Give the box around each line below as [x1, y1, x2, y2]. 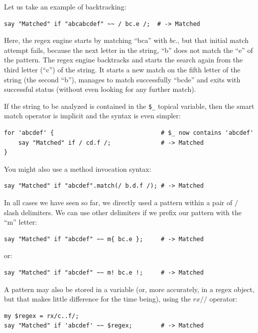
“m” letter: [4, 217, 37, 227]
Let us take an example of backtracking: [4, 1, 127, 11]
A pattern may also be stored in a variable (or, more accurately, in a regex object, [4, 284, 255, 294]
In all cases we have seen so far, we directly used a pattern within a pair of [4, 197, 233, 207]
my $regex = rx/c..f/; [4, 312, 79, 320]
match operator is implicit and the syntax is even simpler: [4, 110, 181, 121]
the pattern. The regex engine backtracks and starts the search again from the [4, 54, 243, 65]
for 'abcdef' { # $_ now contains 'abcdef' [4, 129, 254, 136]
